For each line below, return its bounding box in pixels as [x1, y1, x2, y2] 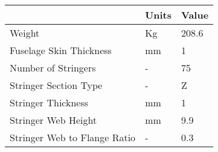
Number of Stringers [10, 61, 96, 74]
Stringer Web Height [10, 113, 97, 127]
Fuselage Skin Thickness [10, 43, 112, 57]
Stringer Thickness [10, 96, 89, 109]
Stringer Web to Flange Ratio [10, 130, 136, 144]
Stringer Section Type [10, 78, 103, 92]
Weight [10, 26, 40, 40]
